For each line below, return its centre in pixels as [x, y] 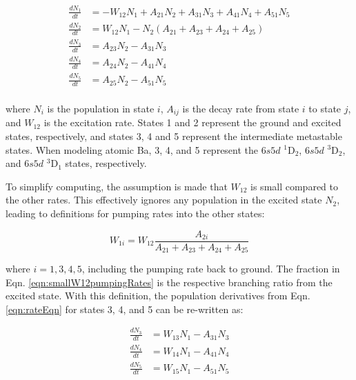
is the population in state [101, 108]
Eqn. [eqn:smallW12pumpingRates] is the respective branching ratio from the [169, 282]
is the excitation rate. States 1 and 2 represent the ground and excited [192, 122]
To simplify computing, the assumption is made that [117, 186]
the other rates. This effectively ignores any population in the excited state [164, 200]
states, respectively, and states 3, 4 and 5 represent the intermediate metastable [174, 136]
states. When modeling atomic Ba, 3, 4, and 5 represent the [132, 149]
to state [325, 108]
